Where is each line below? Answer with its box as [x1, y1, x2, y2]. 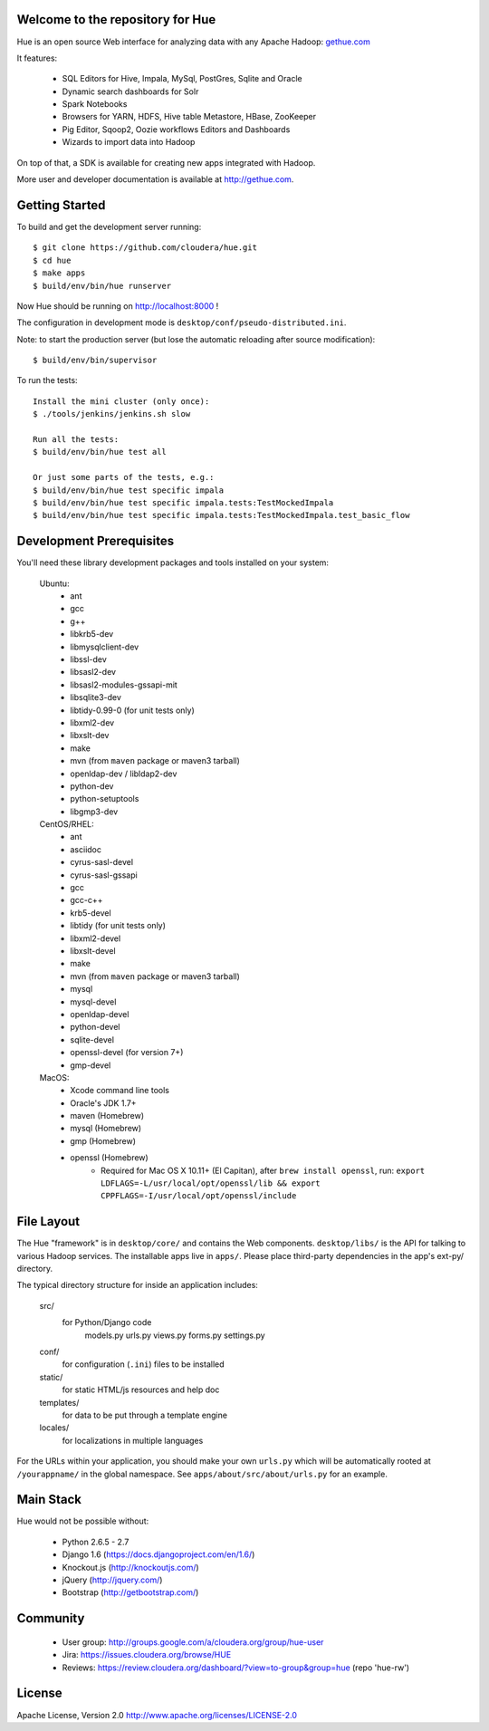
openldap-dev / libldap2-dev [70, 768, 177, 779]
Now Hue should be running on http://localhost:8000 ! [16, 300, 219, 312]
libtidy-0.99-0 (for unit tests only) [70, 705, 195, 716]
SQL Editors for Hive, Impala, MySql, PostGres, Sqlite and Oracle [62, 73, 302, 84]
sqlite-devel [70, 1034, 115, 1045]
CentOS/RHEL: [39, 819, 94, 830]
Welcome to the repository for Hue [16, 12, 216, 27]
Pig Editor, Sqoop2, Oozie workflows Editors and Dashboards [62, 123, 291, 135]
